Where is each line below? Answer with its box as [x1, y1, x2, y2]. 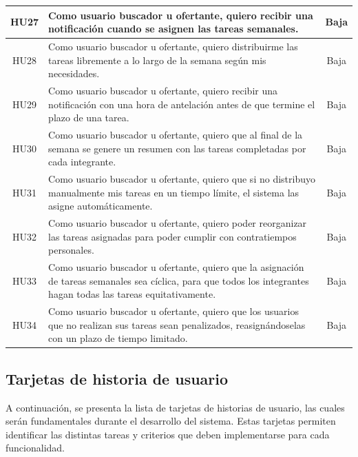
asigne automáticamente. [48, 199, 153, 213]
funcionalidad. [6, 440, 65, 455]
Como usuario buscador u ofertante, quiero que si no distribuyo [48, 172, 315, 186]
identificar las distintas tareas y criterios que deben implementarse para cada [6, 427, 330, 441]
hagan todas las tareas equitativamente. [48, 287, 216, 301]
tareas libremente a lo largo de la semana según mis [48, 52, 266, 67]
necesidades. [48, 66, 100, 81]
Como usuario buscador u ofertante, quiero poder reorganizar [48, 216, 307, 230]
